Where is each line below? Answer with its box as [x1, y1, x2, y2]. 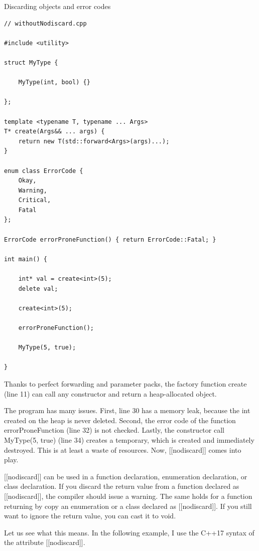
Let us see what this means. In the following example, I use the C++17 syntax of [4, 527, 254, 537]
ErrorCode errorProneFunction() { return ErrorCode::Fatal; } [4, 236, 216, 243]
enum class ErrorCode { [4, 167, 83, 174]
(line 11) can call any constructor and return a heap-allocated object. [4, 388, 217, 399]
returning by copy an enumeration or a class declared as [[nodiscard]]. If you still [4, 500, 252, 511]
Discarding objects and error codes [4, 1, 111, 11]
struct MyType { [4, 59, 58, 66]
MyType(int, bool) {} [18, 79, 90, 86]
